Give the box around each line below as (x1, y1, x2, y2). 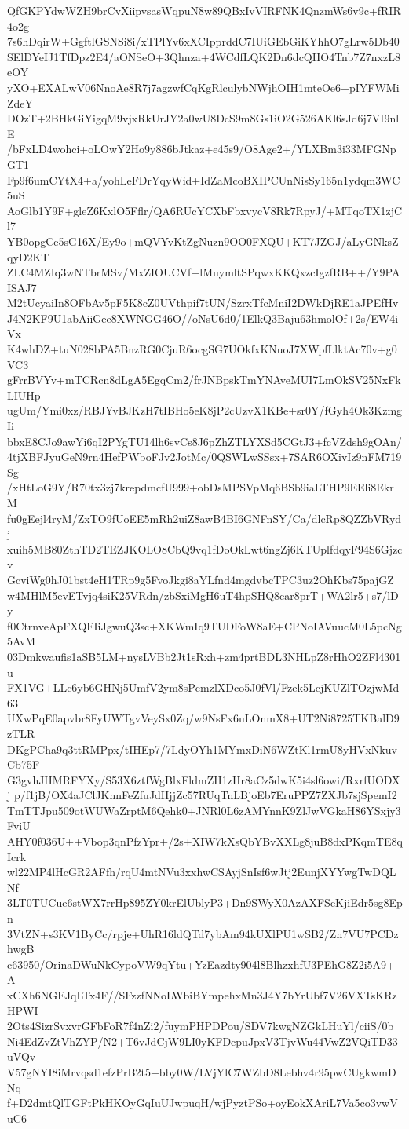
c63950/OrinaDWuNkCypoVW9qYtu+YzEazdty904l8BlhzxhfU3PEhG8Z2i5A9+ (7, 955, 395, 972)
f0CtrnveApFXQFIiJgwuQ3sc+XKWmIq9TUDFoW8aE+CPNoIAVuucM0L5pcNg (7, 617, 402, 634)
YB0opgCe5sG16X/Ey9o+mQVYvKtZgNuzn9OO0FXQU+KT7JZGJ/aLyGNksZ (7, 232, 399, 249)
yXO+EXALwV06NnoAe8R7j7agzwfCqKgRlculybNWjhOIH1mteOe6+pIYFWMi (7, 79, 400, 95)
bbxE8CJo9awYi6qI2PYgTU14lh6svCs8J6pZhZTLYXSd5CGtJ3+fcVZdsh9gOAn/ (7, 433, 402, 449)
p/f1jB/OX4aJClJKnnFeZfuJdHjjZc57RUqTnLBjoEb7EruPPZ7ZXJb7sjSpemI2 (13, 787, 397, 803)
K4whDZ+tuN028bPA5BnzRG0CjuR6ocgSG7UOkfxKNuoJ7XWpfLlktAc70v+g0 (7, 341, 397, 357)
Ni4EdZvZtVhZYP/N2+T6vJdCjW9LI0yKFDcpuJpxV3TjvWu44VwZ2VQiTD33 (7, 1032, 398, 1049)
